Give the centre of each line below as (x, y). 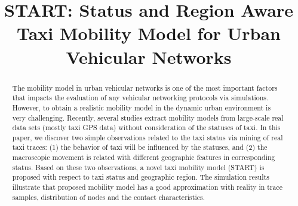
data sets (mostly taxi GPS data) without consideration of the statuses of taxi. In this (146, 127)
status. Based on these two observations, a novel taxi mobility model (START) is (138, 167)
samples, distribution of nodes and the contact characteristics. (108, 197)
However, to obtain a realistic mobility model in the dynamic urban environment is (142, 107)
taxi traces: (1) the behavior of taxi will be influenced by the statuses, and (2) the (140, 147)
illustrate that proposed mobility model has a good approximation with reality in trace (148, 187)
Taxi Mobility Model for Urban (148, 33)
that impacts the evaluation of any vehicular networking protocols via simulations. (140, 98)
